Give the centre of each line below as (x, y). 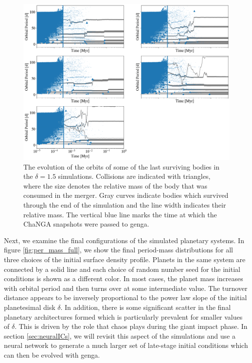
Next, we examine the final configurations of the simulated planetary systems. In (124, 240)
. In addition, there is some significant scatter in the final (146, 307)
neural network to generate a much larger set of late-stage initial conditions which (126, 345)
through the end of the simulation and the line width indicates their (125, 205)
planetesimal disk (30, 307)
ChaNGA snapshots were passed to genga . (86, 224)
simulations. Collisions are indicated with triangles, (134, 176)
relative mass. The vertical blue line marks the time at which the (120, 214)
